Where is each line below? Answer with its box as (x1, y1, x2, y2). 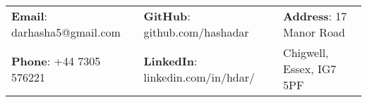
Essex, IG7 (283, 60, 337, 77)
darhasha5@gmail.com (11, 24, 121, 40)
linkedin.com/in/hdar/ (143, 68, 255, 85)
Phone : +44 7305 (11, 52, 101, 69)
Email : (11, 8, 48, 24)
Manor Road (283, 24, 345, 40)
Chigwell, (283, 44, 329, 60)
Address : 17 (283, 8, 347, 24)
